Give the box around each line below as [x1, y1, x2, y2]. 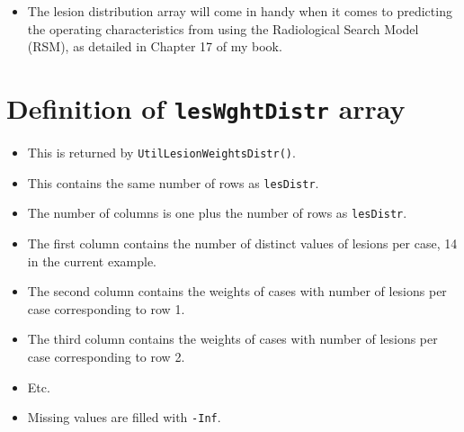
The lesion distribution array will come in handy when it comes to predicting [27, 2, 452, 20]
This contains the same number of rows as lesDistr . [27, 173, 319, 192]
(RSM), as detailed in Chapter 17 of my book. [27, 37, 282, 56]
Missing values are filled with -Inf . [27, 408, 221, 427]
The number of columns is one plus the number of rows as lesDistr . [27, 203, 407, 222]
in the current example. [27, 251, 156, 270]
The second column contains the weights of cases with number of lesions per [27, 282, 447, 301]
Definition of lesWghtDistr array [6, 89, 406, 126]
